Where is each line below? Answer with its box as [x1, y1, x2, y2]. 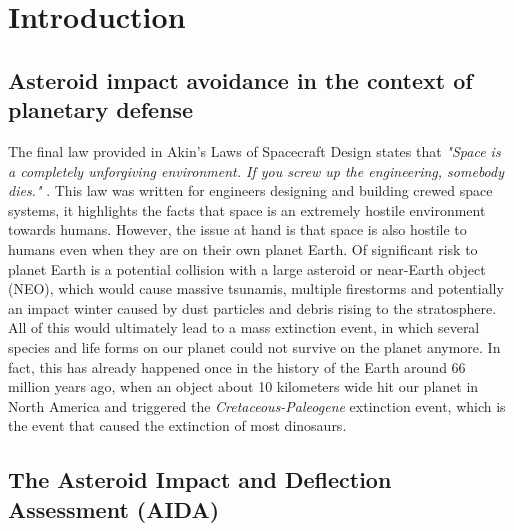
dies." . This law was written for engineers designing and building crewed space [8, 180, 493, 201]
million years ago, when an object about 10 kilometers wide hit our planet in [8, 376, 479, 397]
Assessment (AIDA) [8, 493, 220, 524]
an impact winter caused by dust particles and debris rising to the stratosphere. [8, 297, 497, 318]
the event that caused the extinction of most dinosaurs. [8, 415, 347, 436]
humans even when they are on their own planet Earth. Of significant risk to [8, 238, 478, 259]
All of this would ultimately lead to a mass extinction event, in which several [8, 317, 480, 338]
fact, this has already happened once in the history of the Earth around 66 [8, 356, 466, 377]
